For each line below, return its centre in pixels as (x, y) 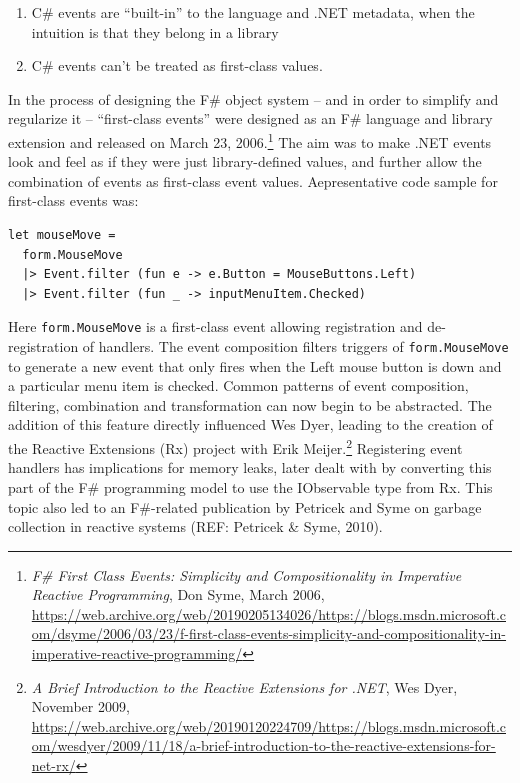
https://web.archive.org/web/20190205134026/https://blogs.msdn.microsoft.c (268, 613)
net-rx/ (53, 765)
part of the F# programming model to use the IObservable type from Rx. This (250, 486)
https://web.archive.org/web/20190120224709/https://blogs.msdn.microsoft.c (268, 725)
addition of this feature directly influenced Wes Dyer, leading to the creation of (250, 424)
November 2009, (80, 706)
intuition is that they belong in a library (155, 31)
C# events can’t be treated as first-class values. (177, 65)
